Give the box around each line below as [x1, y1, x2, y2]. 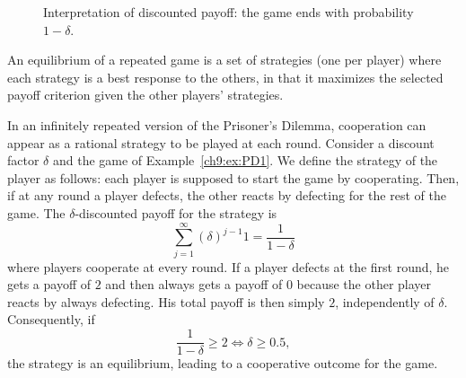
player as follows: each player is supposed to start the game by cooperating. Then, [7, 168, 460, 187]
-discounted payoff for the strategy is [75, 203, 277, 222]
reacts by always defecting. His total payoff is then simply [7, 292, 325, 311]
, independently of [335, 292, 435, 311]
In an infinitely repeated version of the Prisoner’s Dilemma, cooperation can [7, 115, 426, 134]
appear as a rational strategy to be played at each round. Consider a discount [7, 133, 435, 152]
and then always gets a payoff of [105, 275, 283, 294]
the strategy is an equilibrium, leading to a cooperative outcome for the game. [7, 354, 438, 373]
